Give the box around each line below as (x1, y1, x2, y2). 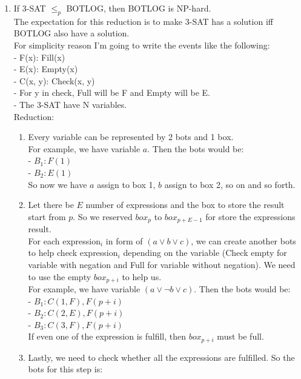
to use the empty (28, 270, 91, 283)
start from (28, 210, 66, 223)
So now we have (28, 178, 87, 190)
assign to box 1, (97, 178, 156, 190)
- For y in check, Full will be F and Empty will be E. (13, 86, 210, 99)
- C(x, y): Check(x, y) (13, 74, 95, 87)
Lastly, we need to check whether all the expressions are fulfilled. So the (28, 350, 295, 363)
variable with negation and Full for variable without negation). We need (28, 258, 296, 270)
